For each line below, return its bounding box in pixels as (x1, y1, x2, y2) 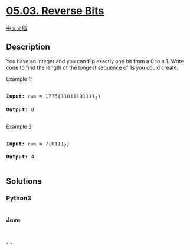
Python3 (6, 194, 31, 202)
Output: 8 (6, 106, 34, 113)
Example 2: (6, 123, 34, 130)
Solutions (6, 176, 42, 186)
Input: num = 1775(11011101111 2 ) (6, 93, 101, 101)
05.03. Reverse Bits (6, 4, 104, 18)
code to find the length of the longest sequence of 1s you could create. (6, 64, 179, 71)
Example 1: (6, 75, 32, 82)
